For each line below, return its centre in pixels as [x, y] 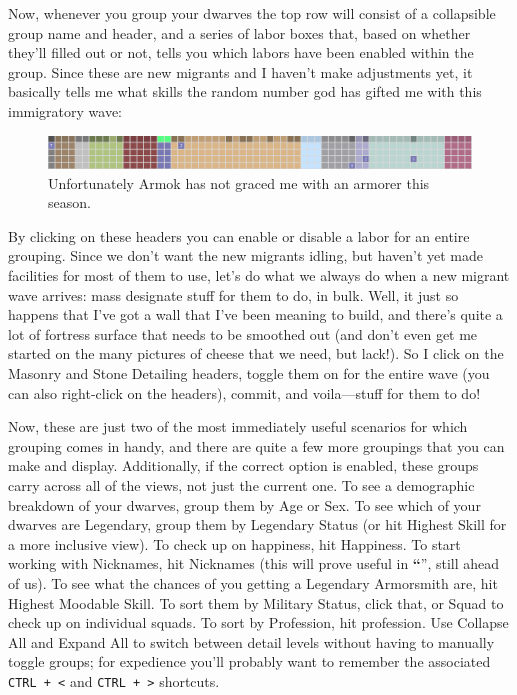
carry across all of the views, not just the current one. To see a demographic [241, 485]
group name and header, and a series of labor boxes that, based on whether [239, 32]
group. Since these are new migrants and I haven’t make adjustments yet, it [240, 71]
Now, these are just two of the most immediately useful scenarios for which [238, 426]
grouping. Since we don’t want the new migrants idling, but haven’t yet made [246, 255]
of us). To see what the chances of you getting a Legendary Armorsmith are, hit [253, 582]
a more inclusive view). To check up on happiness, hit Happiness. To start [234, 543]
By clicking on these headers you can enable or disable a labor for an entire [239, 235]
